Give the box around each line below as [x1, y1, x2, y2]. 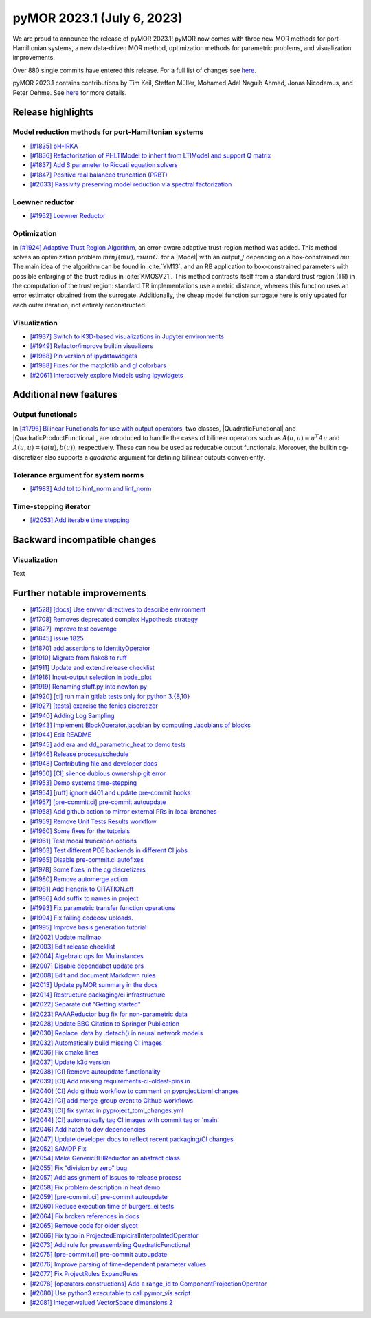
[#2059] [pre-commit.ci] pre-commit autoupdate [30, 1193, 168, 1201]
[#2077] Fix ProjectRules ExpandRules [30, 1270, 139, 1278]
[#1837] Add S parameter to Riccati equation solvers [30, 161, 178, 169]
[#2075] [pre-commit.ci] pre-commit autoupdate [30, 1251, 168, 1259]
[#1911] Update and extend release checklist [30, 663, 155, 671]
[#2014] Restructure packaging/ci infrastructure [30, 991, 166, 999]
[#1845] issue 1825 [30, 634, 84, 642]
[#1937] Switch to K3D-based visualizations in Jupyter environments [30, 332, 225, 341]
